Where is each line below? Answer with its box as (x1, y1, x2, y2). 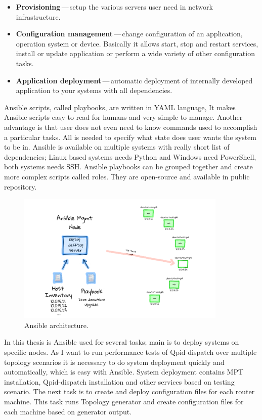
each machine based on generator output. (4, 406, 132, 416)
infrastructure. (16, 11, 61, 22)
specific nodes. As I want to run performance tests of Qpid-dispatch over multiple (4, 347, 257, 357)
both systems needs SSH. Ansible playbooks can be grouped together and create (4, 161, 253, 172)
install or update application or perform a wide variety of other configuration (16, 48, 255, 59)
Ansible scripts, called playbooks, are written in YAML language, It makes (4, 102, 236, 112)
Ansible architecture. (24, 319, 89, 330)
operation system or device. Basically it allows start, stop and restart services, (16, 38, 258, 49)
